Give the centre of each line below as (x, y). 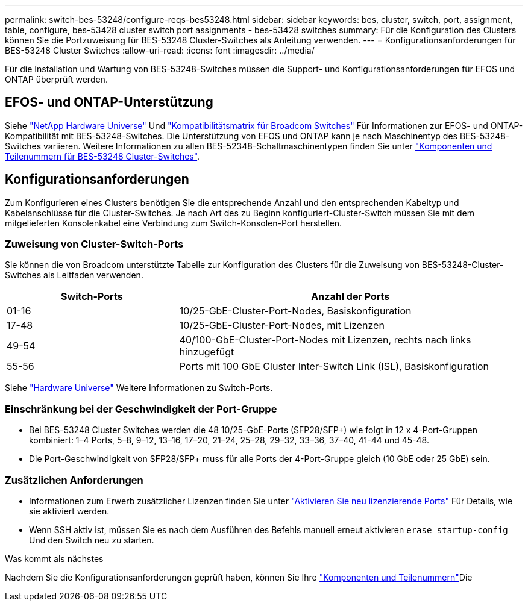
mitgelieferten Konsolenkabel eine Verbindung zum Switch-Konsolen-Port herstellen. (174, 223)
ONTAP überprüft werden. (56, 79)
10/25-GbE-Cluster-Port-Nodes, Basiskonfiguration (295, 311)
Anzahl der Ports (350, 297)
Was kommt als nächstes (54, 558)
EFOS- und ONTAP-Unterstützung (109, 102)
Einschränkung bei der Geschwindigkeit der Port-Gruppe (141, 409)
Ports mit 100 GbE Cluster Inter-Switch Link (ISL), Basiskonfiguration (334, 367)
